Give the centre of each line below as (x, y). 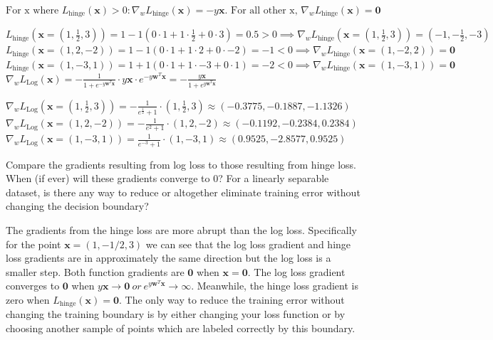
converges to (33, 286)
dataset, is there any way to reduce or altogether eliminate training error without (183, 192)
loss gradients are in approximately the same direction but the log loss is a (168, 258)
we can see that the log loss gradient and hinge (248, 244)
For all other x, (264, 10)
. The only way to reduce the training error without (232, 299)
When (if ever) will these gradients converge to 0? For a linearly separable (167, 178)
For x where (32, 10)
